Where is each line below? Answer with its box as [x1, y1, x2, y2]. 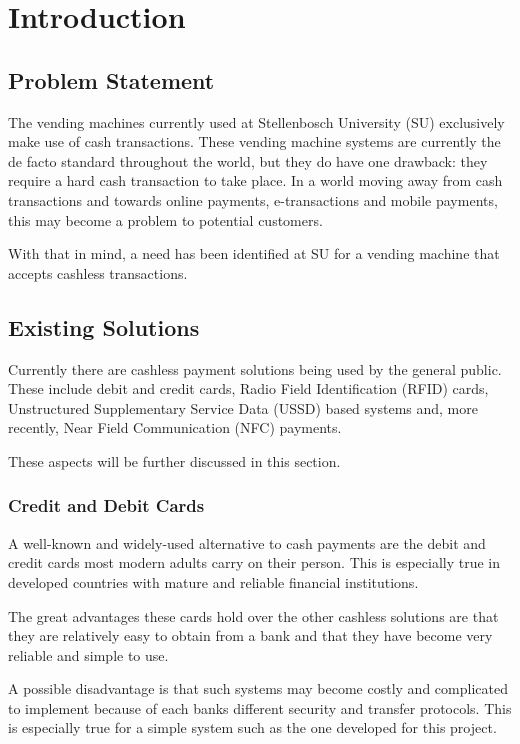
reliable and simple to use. [8, 644, 169, 665]
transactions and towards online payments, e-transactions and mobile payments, [8, 189, 498, 210]
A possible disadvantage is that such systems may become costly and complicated [8, 678, 508, 699]
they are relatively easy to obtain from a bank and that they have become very [8, 625, 493, 646]
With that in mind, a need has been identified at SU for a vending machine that [8, 243, 500, 264]
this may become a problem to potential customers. [8, 209, 323, 230]
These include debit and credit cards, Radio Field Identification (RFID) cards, [8, 378, 489, 399]
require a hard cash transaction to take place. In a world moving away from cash [8, 170, 503, 191]
